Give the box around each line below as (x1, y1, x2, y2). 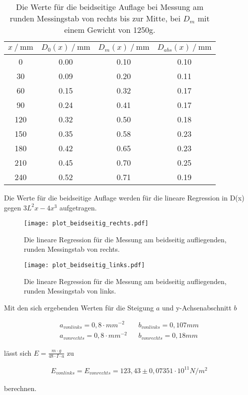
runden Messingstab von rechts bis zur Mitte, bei (9, 12, 181, 24)
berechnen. (4, 383, 37, 393)
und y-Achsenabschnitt (162, 302, 232, 312)
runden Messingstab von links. (24, 286, 116, 296)
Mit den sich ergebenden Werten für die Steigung (4, 302, 154, 312)
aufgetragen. (59, 202, 97, 212)
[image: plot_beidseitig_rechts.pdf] (24, 220, 149, 227)
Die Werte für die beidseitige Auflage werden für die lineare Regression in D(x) (4, 193, 245, 202)
